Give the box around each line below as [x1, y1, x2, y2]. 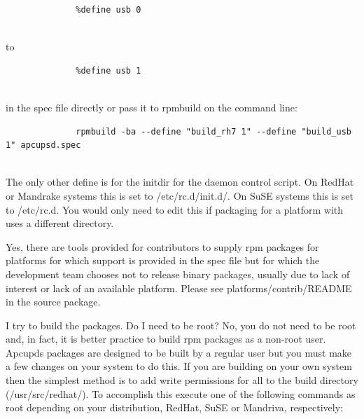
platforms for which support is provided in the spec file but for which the [6, 253, 320, 268]
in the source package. [6, 294, 101, 309]
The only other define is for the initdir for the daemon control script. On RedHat [6, 174, 354, 189]
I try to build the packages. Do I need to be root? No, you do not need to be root [6, 317, 356, 332]
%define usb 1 [76, 65, 141, 76]
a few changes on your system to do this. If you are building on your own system [6, 359, 352, 373]
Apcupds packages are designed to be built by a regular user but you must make [6, 345, 352, 359]
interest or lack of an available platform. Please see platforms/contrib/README [6, 280, 352, 295]
